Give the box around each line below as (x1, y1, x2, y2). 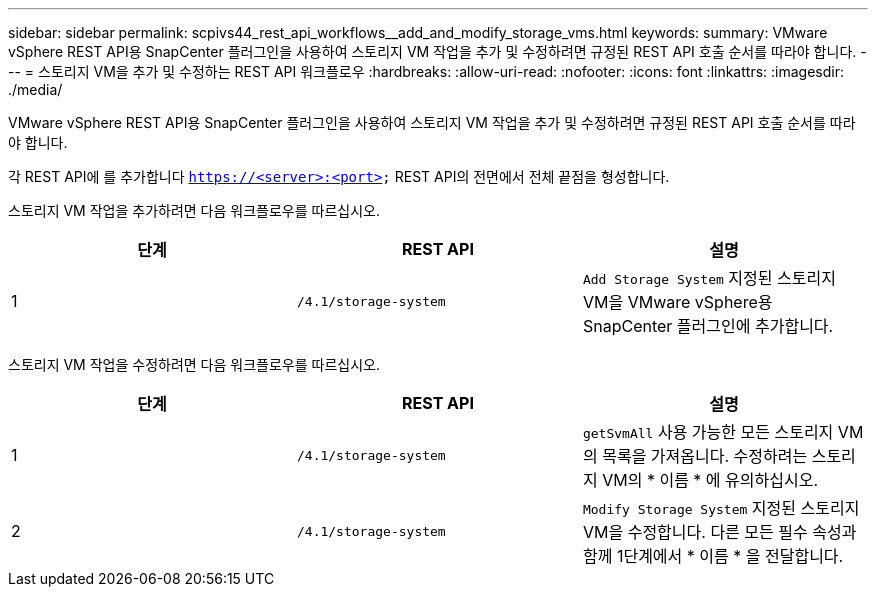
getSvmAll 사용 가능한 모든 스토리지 (582, 422, 834, 442)
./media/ (8, 81, 63, 98)
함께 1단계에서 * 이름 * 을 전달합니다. (582, 546, 844, 566)
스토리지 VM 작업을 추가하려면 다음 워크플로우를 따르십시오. (8, 202, 380, 219)
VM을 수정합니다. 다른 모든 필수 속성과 (582, 522, 857, 542)
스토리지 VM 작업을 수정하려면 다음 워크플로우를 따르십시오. (8, 356, 380, 373)
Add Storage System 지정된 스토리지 (582, 268, 836, 288)
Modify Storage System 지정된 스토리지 (582, 498, 860, 518)
